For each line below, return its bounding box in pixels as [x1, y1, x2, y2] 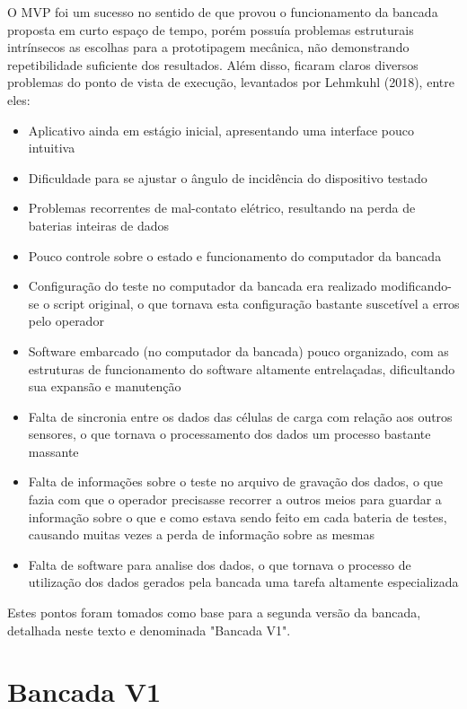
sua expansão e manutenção [28, 377, 181, 396]
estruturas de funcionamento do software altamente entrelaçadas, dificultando [28, 359, 455, 378]
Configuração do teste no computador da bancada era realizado [28, 276, 377, 295]
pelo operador [28, 311, 104, 330]
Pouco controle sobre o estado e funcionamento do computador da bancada [28, 246, 442, 265]
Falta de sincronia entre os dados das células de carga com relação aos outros [28, 407, 453, 425]
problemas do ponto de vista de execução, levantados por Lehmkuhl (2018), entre [7, 73, 454, 92]
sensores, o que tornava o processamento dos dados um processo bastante [28, 425, 431, 443]
